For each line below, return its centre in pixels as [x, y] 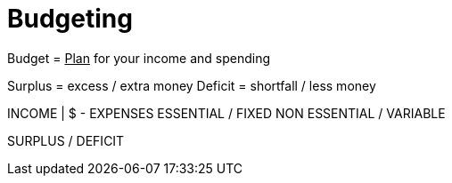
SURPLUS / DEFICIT [66, 140]
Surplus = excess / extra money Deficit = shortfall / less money [192, 85]
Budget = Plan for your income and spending [139, 58]
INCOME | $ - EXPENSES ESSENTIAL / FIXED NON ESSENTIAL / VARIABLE [226, 113]
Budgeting [70, 19]
